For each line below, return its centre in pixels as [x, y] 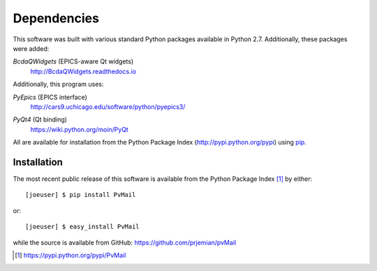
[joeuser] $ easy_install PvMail [82, 227]
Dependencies [56, 18]
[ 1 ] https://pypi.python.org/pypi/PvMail [71, 255]
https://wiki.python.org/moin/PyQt [79, 129]
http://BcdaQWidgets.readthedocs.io [83, 71]
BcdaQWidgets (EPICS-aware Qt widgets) [73, 61]
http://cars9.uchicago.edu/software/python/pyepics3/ [108, 107]
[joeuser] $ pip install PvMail [81, 195]
